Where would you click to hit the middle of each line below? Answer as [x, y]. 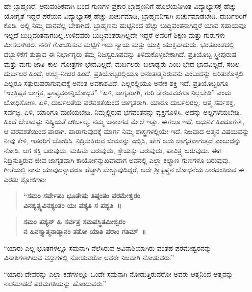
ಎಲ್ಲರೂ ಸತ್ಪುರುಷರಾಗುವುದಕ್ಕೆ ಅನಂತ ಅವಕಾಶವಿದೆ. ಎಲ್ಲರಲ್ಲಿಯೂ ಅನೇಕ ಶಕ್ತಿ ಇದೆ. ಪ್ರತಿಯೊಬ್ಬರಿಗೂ [116, 83]
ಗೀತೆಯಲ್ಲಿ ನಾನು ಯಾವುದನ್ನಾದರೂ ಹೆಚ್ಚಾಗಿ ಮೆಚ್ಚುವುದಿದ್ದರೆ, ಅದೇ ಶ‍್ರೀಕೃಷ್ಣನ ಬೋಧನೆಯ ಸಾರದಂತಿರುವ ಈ [124, 170]
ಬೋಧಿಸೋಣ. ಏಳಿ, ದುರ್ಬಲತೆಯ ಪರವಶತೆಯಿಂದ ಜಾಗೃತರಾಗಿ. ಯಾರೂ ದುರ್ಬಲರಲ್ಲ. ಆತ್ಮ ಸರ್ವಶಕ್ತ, [120, 102]
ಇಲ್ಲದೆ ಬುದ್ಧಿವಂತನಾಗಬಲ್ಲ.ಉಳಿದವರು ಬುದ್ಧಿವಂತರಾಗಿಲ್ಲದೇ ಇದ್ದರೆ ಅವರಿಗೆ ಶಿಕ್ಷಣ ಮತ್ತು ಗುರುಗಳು [114, 35]
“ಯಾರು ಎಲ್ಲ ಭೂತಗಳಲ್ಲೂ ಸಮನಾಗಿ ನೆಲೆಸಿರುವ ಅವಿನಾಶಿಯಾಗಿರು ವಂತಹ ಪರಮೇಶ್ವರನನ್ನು [108, 248]
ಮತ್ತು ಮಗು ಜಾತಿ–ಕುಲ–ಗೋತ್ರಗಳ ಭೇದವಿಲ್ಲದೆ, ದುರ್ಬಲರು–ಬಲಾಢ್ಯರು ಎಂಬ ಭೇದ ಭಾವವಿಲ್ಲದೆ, [114, 64]
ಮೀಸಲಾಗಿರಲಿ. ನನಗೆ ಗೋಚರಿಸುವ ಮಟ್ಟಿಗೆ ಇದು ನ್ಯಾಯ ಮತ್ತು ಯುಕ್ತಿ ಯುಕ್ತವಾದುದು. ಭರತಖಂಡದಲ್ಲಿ [119, 44]
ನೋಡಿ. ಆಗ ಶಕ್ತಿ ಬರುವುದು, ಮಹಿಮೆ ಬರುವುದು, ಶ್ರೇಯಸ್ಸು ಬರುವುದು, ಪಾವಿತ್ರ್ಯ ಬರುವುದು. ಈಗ [113, 150]
